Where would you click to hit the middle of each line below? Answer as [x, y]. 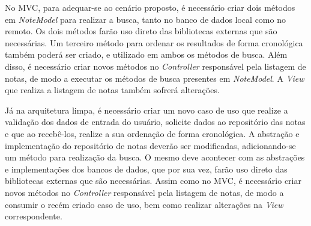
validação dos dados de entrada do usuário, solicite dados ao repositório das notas [155, 122]
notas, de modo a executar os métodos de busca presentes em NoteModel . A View [155, 78]
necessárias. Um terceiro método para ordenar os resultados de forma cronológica [154, 42]
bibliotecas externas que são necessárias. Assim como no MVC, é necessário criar [153, 181]
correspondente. [34, 216]
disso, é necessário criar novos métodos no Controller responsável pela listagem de [155, 66]
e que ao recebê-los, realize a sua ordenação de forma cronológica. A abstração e [152, 133]
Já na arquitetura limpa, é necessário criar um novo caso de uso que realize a [146, 110]
